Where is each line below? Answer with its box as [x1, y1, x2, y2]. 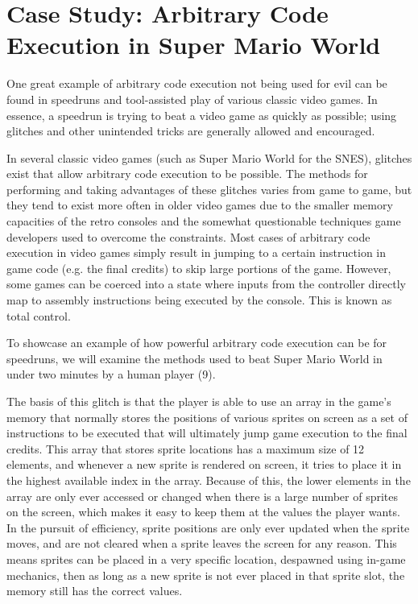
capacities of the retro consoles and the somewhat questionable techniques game [6, 213, 401, 230]
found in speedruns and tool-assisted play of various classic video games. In [6, 90, 378, 107]
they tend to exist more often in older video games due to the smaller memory [6, 197, 393, 213]
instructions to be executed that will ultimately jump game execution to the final [6, 424, 408, 441]
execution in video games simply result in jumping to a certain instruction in [6, 244, 387, 261]
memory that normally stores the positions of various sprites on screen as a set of [6, 408, 408, 425]
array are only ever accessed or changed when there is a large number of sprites [6, 487, 399, 504]
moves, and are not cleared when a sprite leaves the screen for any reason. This [6, 535, 397, 552]
